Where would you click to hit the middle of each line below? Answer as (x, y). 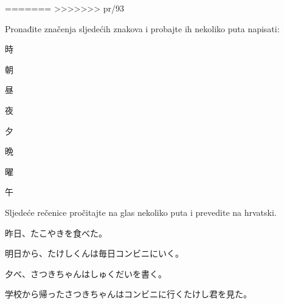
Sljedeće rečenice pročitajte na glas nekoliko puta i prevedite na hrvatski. (141, 212)
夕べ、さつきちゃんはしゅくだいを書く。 (86, 273)
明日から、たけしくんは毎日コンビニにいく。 (94, 253)
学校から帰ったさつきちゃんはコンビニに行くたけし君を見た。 (128, 294)
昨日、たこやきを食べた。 (56, 233)
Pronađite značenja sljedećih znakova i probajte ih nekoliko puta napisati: (142, 28)
